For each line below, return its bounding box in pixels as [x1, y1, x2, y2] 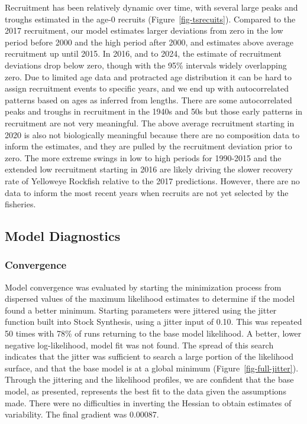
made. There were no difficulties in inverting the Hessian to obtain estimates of [5, 396, 292, 409]
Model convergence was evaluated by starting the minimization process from [5, 281, 282, 293]
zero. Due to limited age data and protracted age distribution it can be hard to [5, 70, 292, 83]
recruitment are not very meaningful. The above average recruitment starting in [5, 116, 295, 129]
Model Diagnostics [5, 227, 121, 245]
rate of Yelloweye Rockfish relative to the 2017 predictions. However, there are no [5, 174, 300, 187]
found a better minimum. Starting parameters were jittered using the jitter [5, 304, 277, 316]
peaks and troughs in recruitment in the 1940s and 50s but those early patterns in [5, 105, 303, 118]
